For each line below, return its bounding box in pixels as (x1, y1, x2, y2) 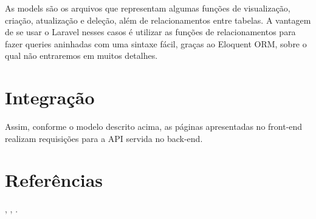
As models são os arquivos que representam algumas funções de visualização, (5, 2, 290, 14)
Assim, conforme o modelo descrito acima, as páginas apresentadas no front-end (5, 120, 303, 133)
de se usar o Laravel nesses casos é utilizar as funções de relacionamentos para (5, 25, 296, 38)
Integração (5, 85, 95, 110)
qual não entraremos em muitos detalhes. (5, 49, 158, 62)
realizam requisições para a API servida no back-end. (5, 132, 203, 144)
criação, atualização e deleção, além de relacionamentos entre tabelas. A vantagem (5, 13, 311, 26)
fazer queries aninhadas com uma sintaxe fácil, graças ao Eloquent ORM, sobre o (5, 37, 307, 50)
